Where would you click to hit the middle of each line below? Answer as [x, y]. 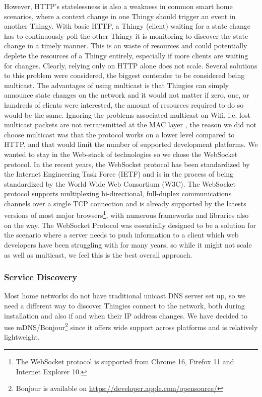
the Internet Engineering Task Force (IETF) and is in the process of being [119, 174]
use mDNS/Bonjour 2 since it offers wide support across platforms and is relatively [131, 326]
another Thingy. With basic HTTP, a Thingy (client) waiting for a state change [127, 26]
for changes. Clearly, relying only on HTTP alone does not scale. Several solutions [131, 65]
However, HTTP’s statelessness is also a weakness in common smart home [118, 6]
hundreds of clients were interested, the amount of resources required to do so [124, 104]
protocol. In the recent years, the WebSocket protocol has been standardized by [127, 164]
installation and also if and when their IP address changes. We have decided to [126, 315]
